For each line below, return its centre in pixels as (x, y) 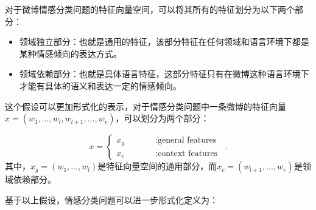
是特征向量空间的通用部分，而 (157, 166)
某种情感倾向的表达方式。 (70, 53)
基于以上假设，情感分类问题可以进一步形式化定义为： (111, 199)
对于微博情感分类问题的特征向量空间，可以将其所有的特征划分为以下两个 (150, 9)
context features (188, 153)
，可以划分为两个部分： (162, 118)
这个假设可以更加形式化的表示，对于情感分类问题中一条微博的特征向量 (146, 106)
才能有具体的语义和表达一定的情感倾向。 (100, 85)
